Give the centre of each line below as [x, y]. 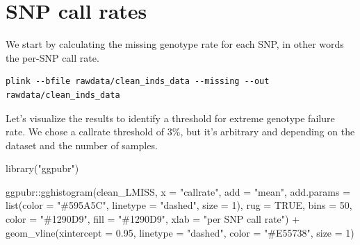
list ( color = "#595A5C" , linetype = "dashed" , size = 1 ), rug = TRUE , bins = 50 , [179, 205]
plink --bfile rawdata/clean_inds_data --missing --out [138, 82]
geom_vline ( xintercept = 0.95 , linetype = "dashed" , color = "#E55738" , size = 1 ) [180, 232]
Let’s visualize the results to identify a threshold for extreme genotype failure [170, 118]
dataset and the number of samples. [82, 145]
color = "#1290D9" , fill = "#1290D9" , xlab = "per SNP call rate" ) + [153, 219]
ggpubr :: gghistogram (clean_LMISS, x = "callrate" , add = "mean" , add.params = [178, 191]
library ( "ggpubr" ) [42, 168]
